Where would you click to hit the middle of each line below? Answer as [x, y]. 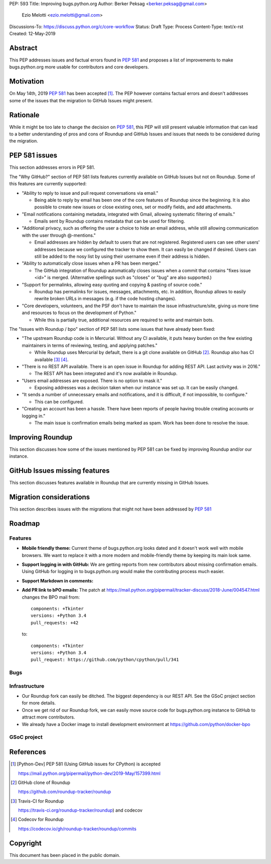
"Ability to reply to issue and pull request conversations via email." [90, 193]
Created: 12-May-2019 [32, 34]
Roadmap [25, 523]
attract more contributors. [48, 717]
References [28, 752]
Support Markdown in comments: [58, 581]
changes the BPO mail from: [51, 597]
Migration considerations [50, 497]
